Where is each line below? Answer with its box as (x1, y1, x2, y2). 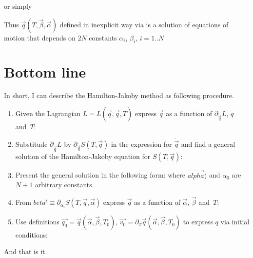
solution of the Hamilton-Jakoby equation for (15, 151, 151, 161)
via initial (220, 217, 250, 227)
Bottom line (4, 61, 86, 81)
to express (183, 217, 213, 227)
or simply (4, 1, 32, 11)
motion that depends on (4, 32, 76, 42)
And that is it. (4, 246, 47, 256)
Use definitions (15, 217, 59, 227)
